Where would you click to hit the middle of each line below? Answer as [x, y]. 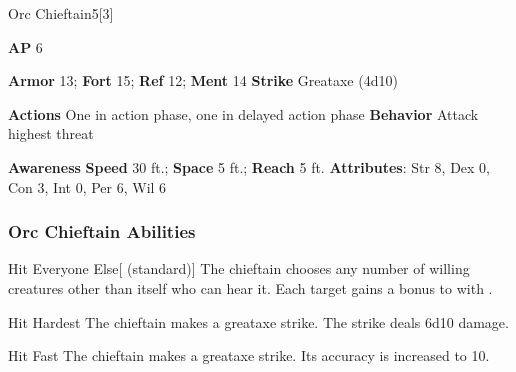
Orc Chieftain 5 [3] [61, 13]
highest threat [51, 133]
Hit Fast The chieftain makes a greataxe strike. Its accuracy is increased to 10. [249, 355]
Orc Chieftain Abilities [102, 231]
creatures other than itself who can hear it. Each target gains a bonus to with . [250, 287]
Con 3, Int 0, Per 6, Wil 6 [87, 186]
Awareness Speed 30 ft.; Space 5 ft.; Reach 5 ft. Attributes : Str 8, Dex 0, [249, 166]
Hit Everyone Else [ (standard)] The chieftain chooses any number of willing [239, 268]
